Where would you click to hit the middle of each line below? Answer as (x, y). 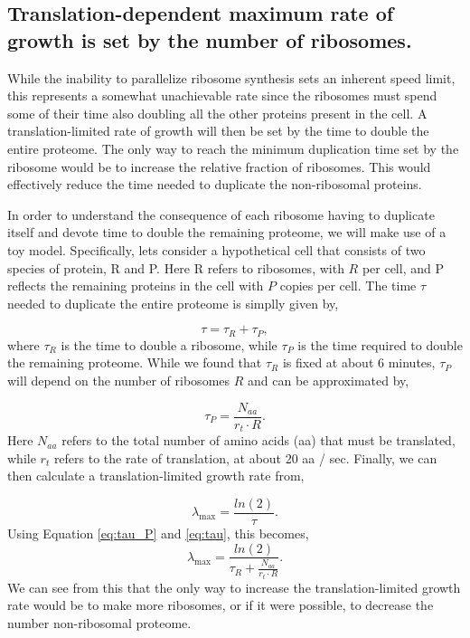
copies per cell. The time (348, 286)
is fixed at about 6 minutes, (359, 362)
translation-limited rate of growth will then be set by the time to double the (218, 131)
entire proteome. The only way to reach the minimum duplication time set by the (233, 148)
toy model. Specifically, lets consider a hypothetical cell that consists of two (216, 249)
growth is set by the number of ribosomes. (210, 39)
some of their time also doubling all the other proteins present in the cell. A (217, 113)
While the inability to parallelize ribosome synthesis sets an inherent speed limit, (231, 77)
